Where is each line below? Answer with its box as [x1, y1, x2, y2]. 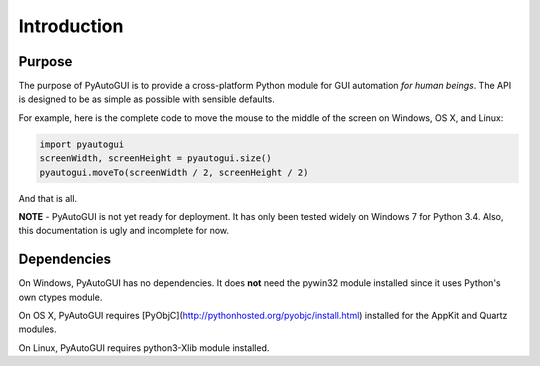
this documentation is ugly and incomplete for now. [18, 225, 230, 237]
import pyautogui [39, 138, 125, 150]
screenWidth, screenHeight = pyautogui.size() [39, 153, 272, 164]
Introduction [18, 15, 124, 37]
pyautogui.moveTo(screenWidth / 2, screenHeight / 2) [39, 166, 309, 178]
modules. [18, 323, 57, 335]
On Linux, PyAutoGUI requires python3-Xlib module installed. [18, 341, 270, 354]
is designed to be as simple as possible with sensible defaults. [18, 93, 275, 105]
